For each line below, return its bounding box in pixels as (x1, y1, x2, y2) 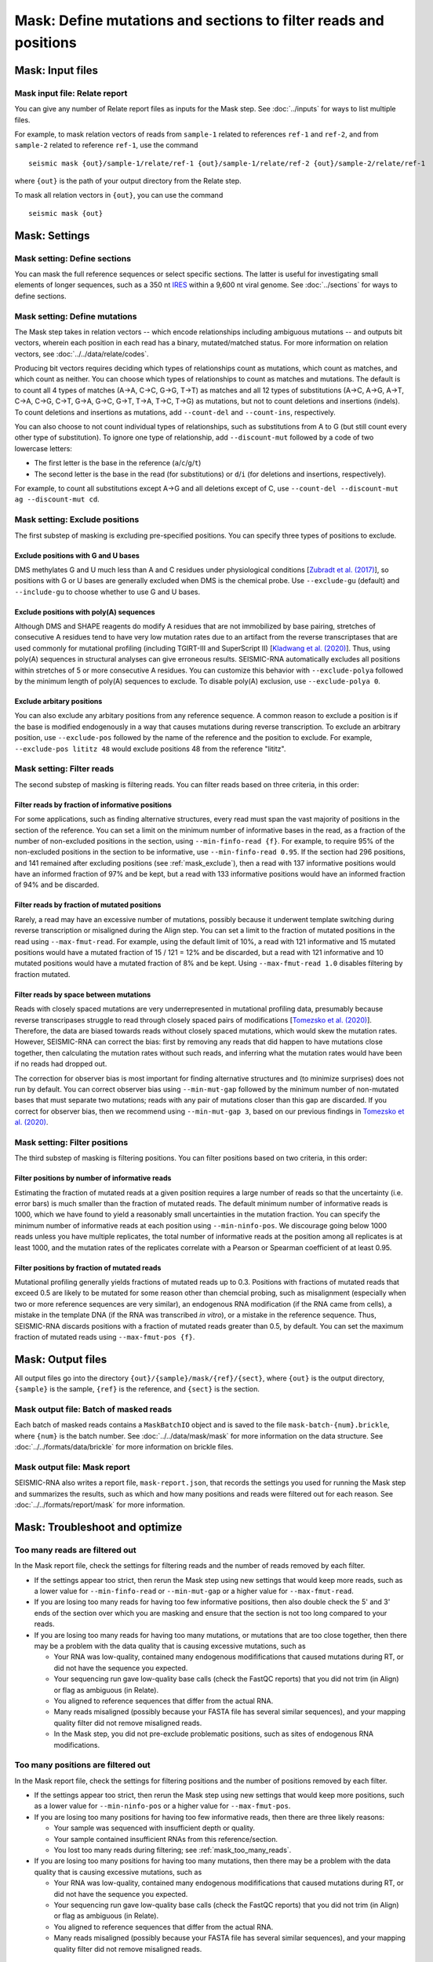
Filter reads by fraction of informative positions (14, 800, 172, 809)
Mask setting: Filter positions (14, 1136, 129, 1147)
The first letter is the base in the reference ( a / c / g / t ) (34, 458, 202, 468)
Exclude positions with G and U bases (14, 550, 140, 560)
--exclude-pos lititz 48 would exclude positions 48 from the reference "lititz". (14, 744, 286, 753)
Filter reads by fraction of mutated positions (14, 900, 162, 910)
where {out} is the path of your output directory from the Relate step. (14, 177, 242, 186)
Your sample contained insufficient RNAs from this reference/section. (53, 1834, 278, 1843)
